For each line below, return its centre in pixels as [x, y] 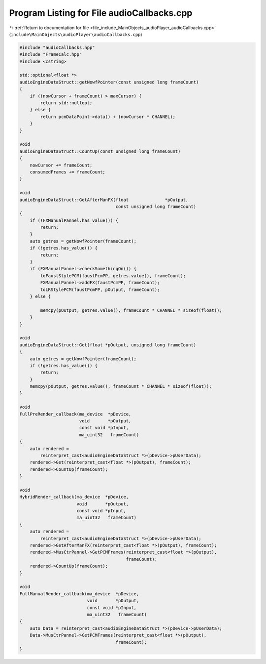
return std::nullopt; [66, 103]
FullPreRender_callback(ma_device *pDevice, [75, 414]
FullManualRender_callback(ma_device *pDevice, [79, 594]
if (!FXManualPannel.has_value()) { [74, 220]
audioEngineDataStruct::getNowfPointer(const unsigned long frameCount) [109, 82]
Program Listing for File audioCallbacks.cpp [101, 13]
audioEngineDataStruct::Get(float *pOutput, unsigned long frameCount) [108, 345]
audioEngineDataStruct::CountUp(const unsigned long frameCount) [100, 151]
